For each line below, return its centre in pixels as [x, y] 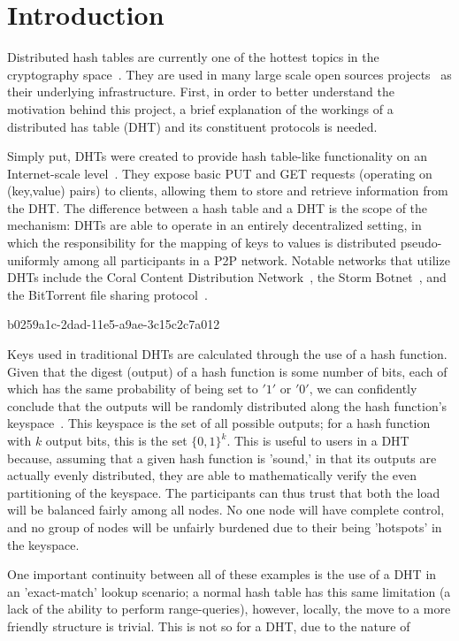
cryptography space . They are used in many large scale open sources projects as [229, 74]
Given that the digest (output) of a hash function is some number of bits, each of [227, 371]
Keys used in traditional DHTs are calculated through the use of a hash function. [227, 354]
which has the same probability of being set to [133, 389]
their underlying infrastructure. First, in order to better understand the [201, 92]
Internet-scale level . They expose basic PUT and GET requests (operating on [220, 173]
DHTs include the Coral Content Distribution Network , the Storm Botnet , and [227, 277]
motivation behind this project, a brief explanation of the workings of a [200, 108]
